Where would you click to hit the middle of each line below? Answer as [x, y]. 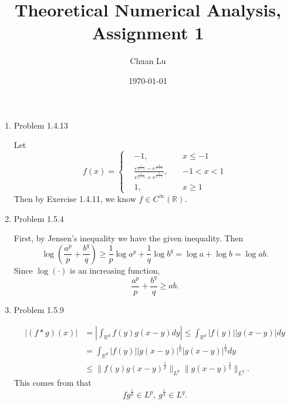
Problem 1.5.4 [39, 218]
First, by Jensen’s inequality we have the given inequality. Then [129, 238]
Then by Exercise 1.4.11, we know [75, 198]
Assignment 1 [148, 33]
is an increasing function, [115, 270]
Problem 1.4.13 [41, 125]
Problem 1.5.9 [39, 309]
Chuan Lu [148, 61]
